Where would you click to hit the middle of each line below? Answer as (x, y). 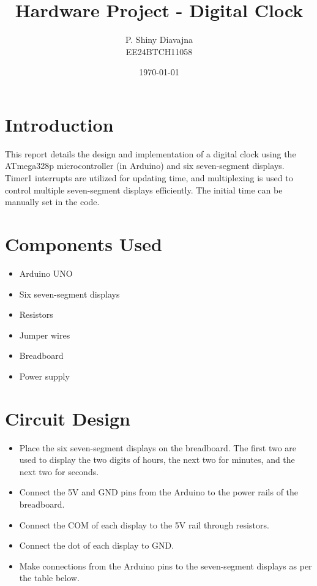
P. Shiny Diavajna (159, 39)
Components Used (84, 244)
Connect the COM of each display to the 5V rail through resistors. (144, 524)
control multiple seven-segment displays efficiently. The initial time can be (144, 190)
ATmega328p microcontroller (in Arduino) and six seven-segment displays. (145, 166)
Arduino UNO (46, 273)
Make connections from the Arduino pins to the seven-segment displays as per (166, 565)
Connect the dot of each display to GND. (97, 545)
